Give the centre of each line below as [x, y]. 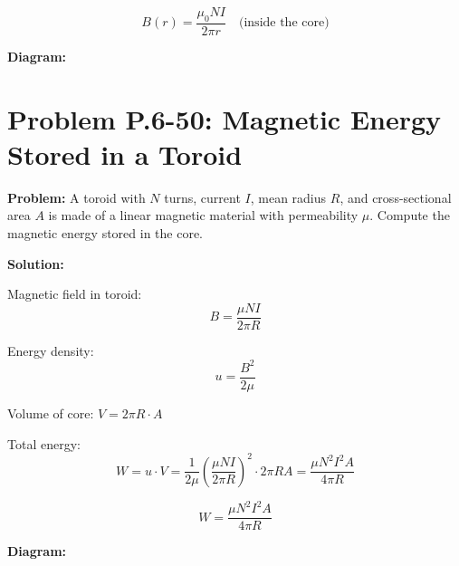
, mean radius [288, 197]
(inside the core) [284, 23]
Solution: [36, 263]
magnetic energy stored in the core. [105, 232]
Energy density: [51, 350]
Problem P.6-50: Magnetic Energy [225, 118]
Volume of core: [51, 413]
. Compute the [410, 215]
